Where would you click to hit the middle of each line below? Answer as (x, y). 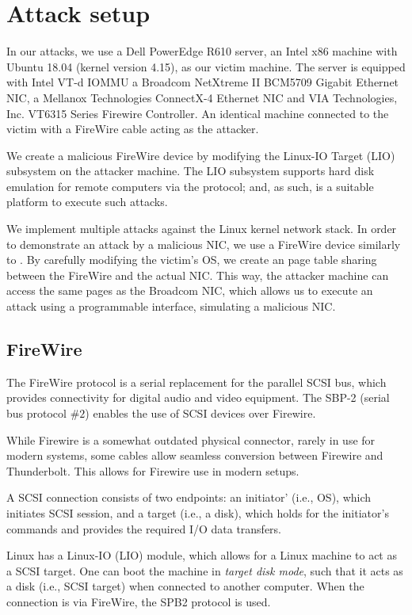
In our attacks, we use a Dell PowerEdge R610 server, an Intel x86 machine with (202, 51)
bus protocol (36, 413)
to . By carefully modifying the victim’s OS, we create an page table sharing (192, 260)
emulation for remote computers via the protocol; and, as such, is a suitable (190, 186)
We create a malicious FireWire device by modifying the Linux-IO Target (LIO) (201, 155)
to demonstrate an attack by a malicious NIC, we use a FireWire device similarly (204, 244)
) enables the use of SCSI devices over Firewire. (200, 413)
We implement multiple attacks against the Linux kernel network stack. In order (202, 229)
